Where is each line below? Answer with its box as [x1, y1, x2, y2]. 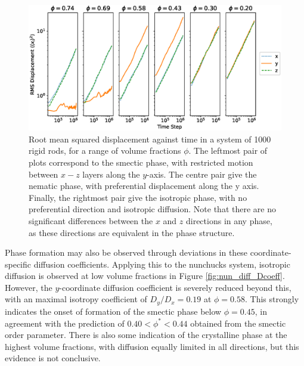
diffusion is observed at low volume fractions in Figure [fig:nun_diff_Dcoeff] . [5, 269, 285, 282]
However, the [5, 281, 52, 293]
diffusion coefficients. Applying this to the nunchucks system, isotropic [33, 258, 290, 270]
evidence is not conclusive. [5, 352, 101, 364]
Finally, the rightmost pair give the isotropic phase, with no [29, 191, 247, 203]
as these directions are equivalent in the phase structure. [29, 226, 235, 238]
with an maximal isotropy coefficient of [5, 293, 147, 305]
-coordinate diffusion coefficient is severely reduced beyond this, [59, 281, 291, 293]
